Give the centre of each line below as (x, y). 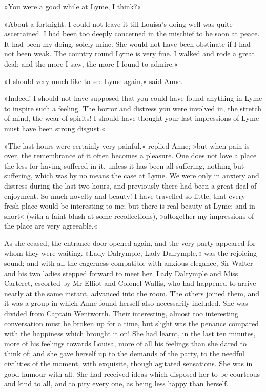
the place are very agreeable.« (51, 226)
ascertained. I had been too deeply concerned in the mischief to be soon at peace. (132, 34)
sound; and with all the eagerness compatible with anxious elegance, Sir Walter (129, 263)
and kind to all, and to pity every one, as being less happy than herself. (116, 384)
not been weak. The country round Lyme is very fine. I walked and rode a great (129, 54)
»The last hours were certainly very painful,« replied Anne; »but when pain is (127, 145)
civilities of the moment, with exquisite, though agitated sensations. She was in (128, 363)
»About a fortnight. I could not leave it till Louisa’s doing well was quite (118, 23)
